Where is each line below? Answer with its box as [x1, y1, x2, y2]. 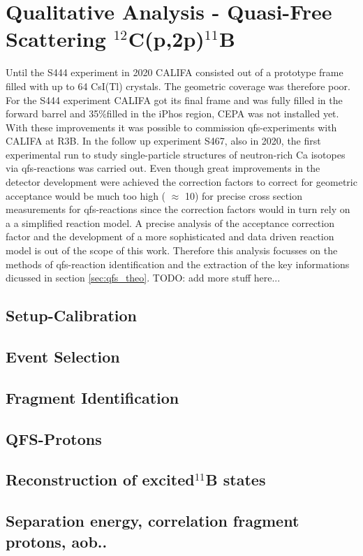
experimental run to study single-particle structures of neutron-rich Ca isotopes [6, 147, 346, 161]
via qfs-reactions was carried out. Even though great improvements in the [6, 161, 320, 175]
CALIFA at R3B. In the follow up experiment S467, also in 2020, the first [6, 133, 321, 148]
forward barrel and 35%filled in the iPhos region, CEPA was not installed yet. [6, 106, 339, 121]
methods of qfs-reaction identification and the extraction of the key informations [6, 256, 350, 271]
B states [205, 469, 266, 490]
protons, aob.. [6, 530, 108, 552]
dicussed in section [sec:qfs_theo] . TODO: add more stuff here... [6, 270, 281, 285]
